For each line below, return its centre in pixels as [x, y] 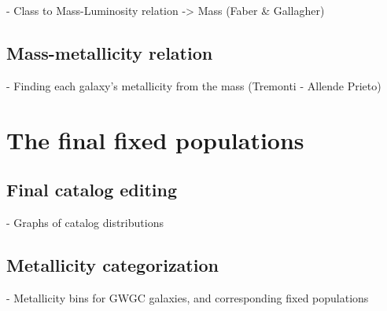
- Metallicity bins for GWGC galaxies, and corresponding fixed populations [188, 297]
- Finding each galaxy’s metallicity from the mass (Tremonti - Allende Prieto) [194, 85]
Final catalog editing [92, 190]
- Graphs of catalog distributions [85, 222]
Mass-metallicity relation [110, 52]
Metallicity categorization [112, 264]
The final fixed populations [155, 139]
